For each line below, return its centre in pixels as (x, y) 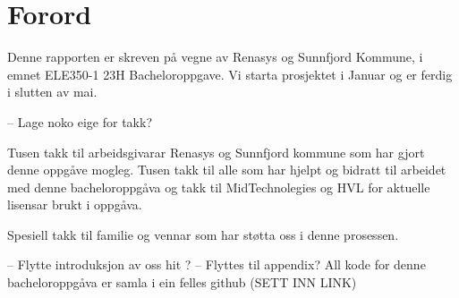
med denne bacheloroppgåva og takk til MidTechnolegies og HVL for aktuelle (219, 187)
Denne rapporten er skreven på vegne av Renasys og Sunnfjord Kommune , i (215, 57)
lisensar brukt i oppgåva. (75, 204)
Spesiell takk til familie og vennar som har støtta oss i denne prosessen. (203, 234)
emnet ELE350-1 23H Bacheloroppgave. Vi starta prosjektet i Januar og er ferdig (230, 74)
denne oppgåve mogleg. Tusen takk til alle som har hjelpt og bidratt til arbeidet (227, 170)
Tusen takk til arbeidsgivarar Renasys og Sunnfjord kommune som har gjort (216, 152)
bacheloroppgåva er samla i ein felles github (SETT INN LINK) (182, 282)
